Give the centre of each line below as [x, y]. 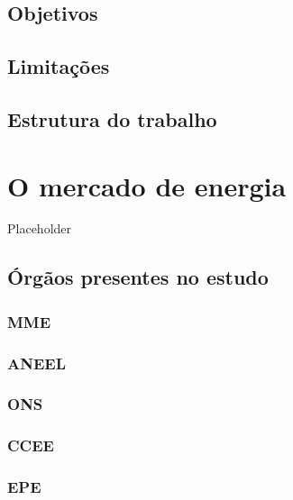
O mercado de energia [147, 185]
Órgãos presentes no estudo [138, 277]
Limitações [59, 66]
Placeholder [40, 228]
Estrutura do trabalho [112, 118]
